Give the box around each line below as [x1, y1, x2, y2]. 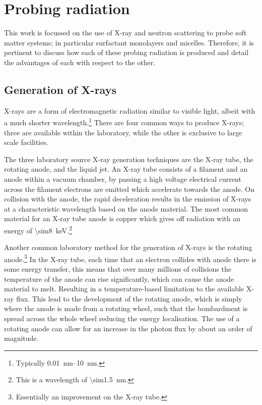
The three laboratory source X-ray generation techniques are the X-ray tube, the [4, 154, 253, 164]
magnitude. [4, 333, 39, 343]
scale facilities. [4, 137, 48, 147]
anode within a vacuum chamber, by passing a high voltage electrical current [4, 173, 241, 184]
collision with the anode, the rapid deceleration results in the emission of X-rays [4, 193, 251, 204]
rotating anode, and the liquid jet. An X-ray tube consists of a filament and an [4, 164, 248, 174]
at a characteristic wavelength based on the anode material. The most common [4, 203, 248, 214]
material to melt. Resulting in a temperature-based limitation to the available [4, 283, 244, 294]
